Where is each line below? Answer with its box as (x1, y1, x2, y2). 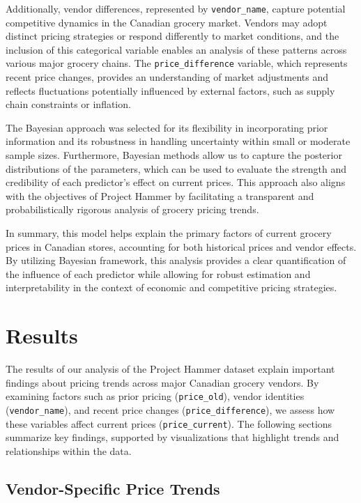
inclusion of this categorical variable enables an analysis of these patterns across (6, 42, 347, 56)
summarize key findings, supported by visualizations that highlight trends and (6, 430, 339, 444)
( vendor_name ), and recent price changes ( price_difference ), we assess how (6, 402, 335, 417)
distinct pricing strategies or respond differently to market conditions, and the (6, 29, 339, 43)
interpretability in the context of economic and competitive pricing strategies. (6, 280, 337, 295)
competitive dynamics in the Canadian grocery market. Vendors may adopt (6, 15, 328, 29)
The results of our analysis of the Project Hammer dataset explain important (6, 362, 335, 376)
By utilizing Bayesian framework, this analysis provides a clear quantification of (6, 253, 346, 268)
